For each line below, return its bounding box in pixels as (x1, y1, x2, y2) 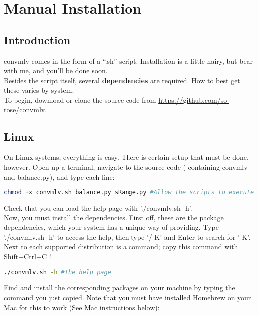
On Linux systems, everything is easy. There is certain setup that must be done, (4, 152, 249, 162)
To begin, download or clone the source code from (4, 94, 156, 105)
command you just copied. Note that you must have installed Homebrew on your (4, 292, 251, 303)
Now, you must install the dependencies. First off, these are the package (4, 212, 224, 222)
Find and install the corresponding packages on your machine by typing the (4, 282, 235, 293)
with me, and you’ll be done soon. (4, 65, 108, 76)
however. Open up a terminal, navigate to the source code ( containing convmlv (4, 161, 248, 172)
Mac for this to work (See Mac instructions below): (4, 302, 160, 312)
